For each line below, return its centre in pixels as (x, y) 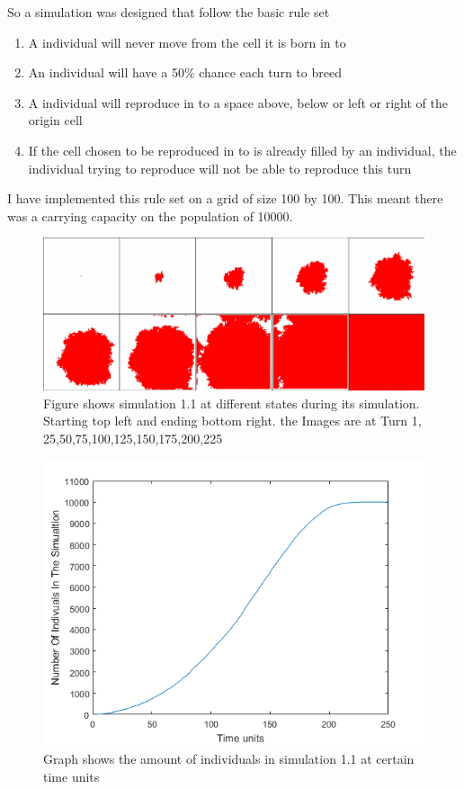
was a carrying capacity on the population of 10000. (150, 215)
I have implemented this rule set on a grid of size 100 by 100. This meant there (225, 198)
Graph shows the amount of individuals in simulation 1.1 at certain (229, 759)
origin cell (55, 120)
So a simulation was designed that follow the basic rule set (169, 12)
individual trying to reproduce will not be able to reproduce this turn (220, 168)
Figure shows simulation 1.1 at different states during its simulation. (232, 403)
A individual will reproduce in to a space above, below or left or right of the (238, 102)
